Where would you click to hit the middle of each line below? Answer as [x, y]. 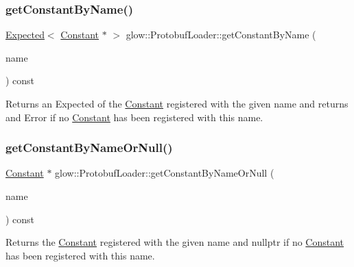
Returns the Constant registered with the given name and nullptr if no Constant [175, 242]
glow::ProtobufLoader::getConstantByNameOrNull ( [165, 173]
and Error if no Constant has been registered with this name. [134, 117]
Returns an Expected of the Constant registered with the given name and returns [177, 103]
